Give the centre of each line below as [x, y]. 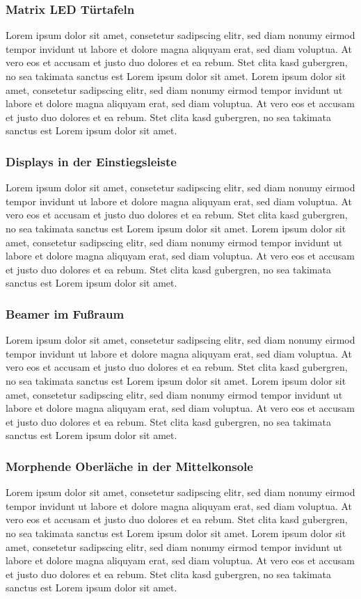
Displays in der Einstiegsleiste [91, 161]
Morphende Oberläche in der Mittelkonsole [129, 466]
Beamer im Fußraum [65, 313]
